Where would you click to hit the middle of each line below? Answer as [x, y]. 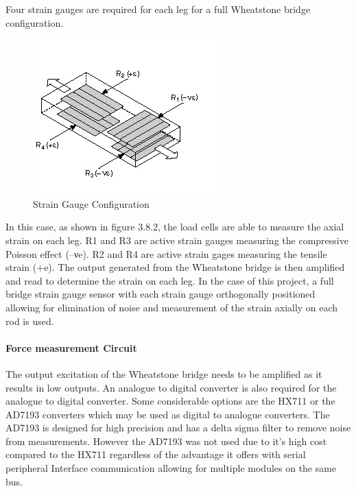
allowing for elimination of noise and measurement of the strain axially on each [172, 307]
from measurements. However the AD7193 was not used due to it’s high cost [166, 441]
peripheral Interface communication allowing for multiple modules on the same [171, 468]
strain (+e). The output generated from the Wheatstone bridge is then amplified [175, 267]
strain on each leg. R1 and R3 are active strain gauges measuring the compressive [177, 240]
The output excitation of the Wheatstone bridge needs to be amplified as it [164, 373]
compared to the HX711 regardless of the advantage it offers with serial [156, 454]
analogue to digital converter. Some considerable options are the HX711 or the [170, 401]
